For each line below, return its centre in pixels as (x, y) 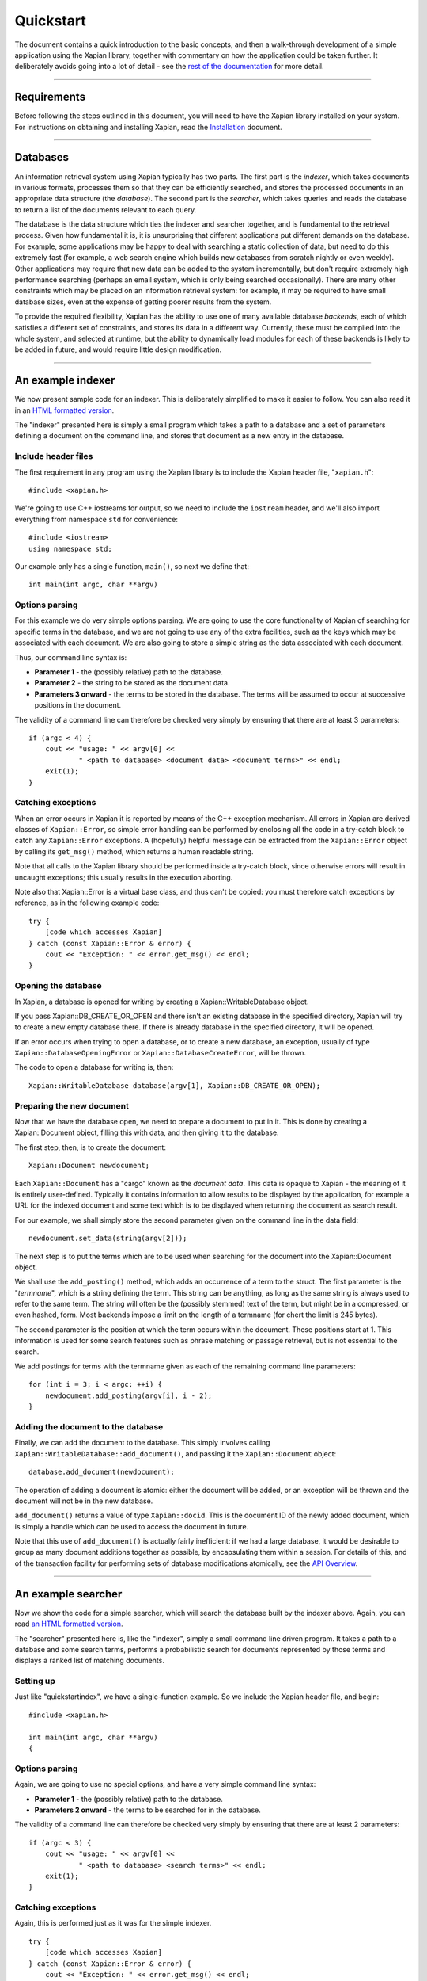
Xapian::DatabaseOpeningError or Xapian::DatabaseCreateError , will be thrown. (161, 1053)
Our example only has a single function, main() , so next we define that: (132, 566)
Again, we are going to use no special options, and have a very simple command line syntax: (165, 1784)
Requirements (50, 97)
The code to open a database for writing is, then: (94, 1067)
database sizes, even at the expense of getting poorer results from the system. (143, 302)
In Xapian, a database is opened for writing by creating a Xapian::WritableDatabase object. (162, 1002)
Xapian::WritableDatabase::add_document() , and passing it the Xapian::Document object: (176, 1453)
